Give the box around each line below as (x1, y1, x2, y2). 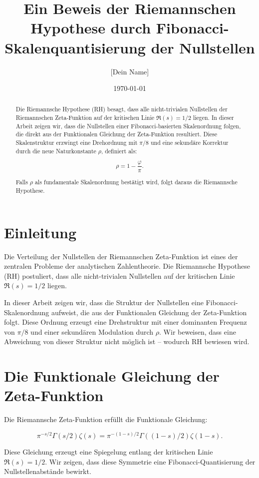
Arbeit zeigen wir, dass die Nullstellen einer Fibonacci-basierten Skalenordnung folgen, (15, 121, 241, 130)
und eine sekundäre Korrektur (150, 138, 229, 147)
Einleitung (4, 222, 77, 242)
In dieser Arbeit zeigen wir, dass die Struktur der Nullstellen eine (4, 297, 204, 308)
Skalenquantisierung (4, 37, 146, 57)
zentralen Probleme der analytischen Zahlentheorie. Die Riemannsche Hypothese (4, 261, 250, 271)
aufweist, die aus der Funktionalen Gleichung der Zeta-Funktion (51, 307, 247, 317)
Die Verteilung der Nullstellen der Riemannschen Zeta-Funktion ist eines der (4, 251, 238, 261)
